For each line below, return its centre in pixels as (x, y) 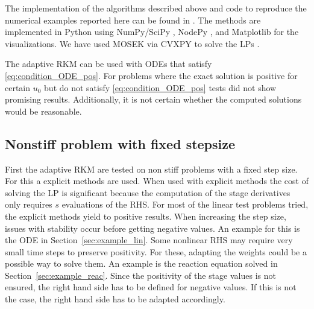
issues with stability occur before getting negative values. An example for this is (152, 228)
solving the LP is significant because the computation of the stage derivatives (148, 192)
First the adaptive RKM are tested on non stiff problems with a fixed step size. (151, 169)
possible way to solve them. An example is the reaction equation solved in (141, 263)
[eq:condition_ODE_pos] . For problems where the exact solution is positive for (151, 75)
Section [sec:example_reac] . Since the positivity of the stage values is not (140, 275)
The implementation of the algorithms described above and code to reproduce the (156, 8)
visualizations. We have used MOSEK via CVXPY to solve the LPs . (132, 43)
